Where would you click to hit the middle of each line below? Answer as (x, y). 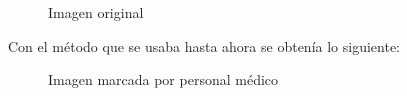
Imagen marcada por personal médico (163, 79)
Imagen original (96, 12)
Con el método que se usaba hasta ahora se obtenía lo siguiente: (204, 45)
